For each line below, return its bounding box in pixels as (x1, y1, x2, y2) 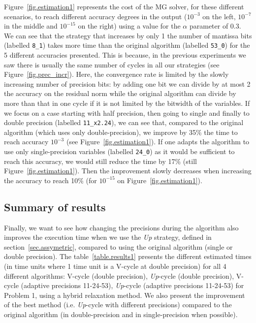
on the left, (202, 11, 236, 21)
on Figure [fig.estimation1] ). (117, 175, 202, 185)
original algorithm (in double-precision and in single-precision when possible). (4, 309, 238, 320)
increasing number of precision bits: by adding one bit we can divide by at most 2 (4, 78, 251, 89)
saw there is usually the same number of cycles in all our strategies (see (4, 59, 220, 69)
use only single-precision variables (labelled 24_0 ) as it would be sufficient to (4, 146, 235, 157)
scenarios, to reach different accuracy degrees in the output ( (4, 11, 187, 21)
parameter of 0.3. (189, 21, 241, 31)
